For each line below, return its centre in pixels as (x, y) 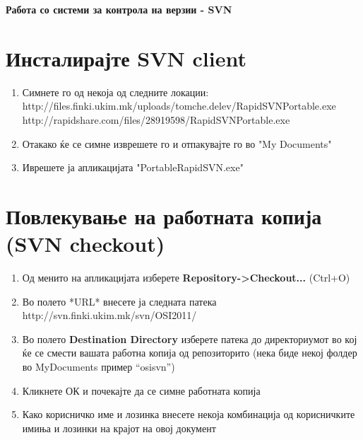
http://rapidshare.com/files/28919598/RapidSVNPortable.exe (156, 119)
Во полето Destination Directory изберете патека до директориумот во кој (190, 338)
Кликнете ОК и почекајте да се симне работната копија (141, 390)
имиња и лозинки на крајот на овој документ (119, 428)
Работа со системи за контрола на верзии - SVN (119, 9)
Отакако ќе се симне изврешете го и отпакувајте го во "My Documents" (177, 143)
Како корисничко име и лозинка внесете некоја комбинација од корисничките (189, 414)
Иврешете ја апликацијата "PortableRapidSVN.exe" (133, 167)
